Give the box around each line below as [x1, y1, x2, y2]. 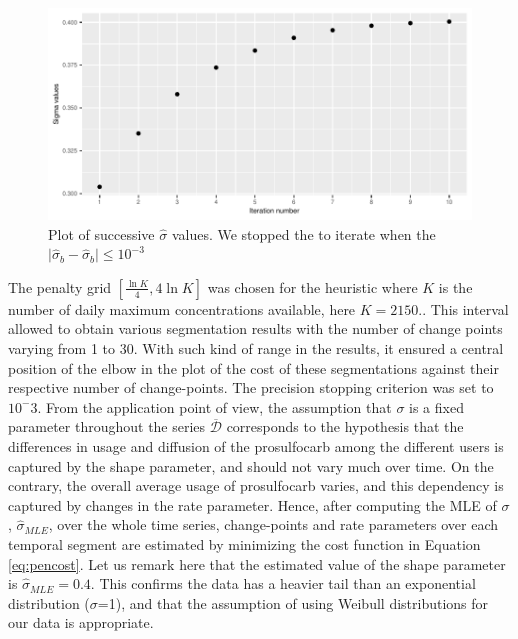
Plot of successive [48, 223, 155, 244]
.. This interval [418, 298, 509, 319]
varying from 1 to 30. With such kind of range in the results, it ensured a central [8, 337, 504, 358]
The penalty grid [8, 276, 112, 297]
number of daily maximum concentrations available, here [8, 298, 356, 319]
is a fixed [409, 396, 464, 417]
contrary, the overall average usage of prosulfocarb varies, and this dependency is [8, 475, 504, 496]
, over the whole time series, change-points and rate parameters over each [48, 514, 499, 535]
